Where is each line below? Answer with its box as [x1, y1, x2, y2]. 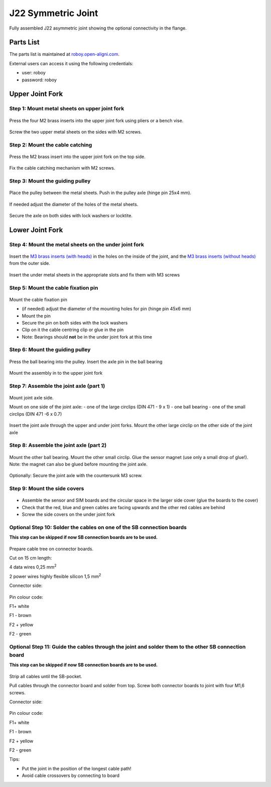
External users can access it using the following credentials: [9, 60, 133, 66]
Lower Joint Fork [9, 226, 63, 234]
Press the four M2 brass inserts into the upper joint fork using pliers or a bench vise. [9, 117, 184, 123]
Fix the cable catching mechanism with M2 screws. [9, 165, 115, 171]
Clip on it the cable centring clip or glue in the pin [22, 327, 124, 333]
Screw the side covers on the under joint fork [22, 512, 115, 518]
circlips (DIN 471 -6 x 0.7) [9, 411, 62, 417]
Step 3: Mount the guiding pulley [9, 178, 91, 185]
